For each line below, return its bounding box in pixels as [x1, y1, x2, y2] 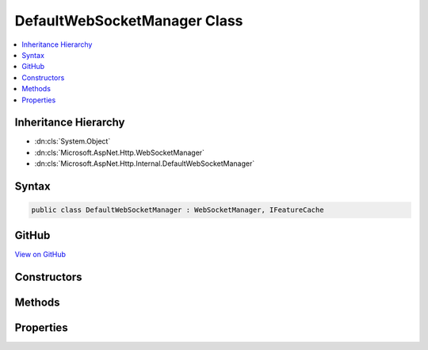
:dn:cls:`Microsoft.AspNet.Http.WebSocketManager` [34, 148, 205, 157]
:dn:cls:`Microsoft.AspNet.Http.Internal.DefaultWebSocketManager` [34, 159, 255, 168]
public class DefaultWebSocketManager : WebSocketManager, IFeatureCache [31, 206, 324, 214]
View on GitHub [14, 249, 67, 259]
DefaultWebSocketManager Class [14, 12, 243, 29]
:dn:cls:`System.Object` [34, 137, 111, 146]
